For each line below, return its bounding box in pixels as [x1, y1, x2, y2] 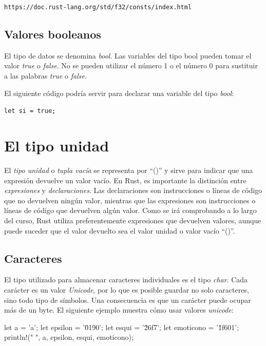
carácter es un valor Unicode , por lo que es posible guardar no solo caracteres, [4, 284, 249, 295]
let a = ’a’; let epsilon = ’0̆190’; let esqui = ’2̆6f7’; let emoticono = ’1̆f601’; [4, 321, 239, 332]
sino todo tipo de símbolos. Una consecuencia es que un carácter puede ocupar [4, 294, 251, 305]
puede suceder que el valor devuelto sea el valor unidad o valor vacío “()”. [4, 225, 235, 236]
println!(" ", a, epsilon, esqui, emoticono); [4, 332, 134, 342]
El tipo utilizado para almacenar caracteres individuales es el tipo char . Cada [4, 274, 248, 285]
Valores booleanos [4, 26, 101, 42]
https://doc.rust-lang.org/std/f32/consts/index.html [4, 4, 192, 11]
